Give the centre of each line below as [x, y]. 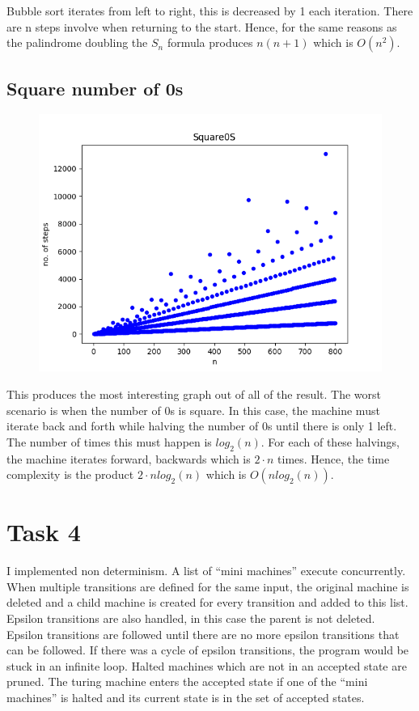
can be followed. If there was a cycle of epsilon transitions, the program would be [208, 650]
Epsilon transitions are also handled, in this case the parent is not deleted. [191, 618]
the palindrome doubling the [77, 42]
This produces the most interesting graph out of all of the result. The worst [194, 394]
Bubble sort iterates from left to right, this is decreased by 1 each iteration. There [210, 11]
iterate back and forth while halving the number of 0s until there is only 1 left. [202, 426]
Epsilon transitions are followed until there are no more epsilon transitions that [203, 634]
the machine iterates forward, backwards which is [129, 458]
